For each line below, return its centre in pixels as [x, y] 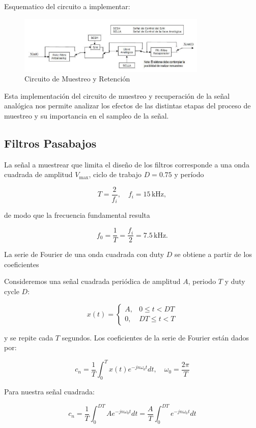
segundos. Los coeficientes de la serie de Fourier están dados [155, 337]
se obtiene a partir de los [213, 254]
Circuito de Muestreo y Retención [77, 79]
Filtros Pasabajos [50, 143]
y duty [235, 281]
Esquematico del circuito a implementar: [67, 6]
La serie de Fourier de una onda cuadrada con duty [84, 254]
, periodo [202, 281]
